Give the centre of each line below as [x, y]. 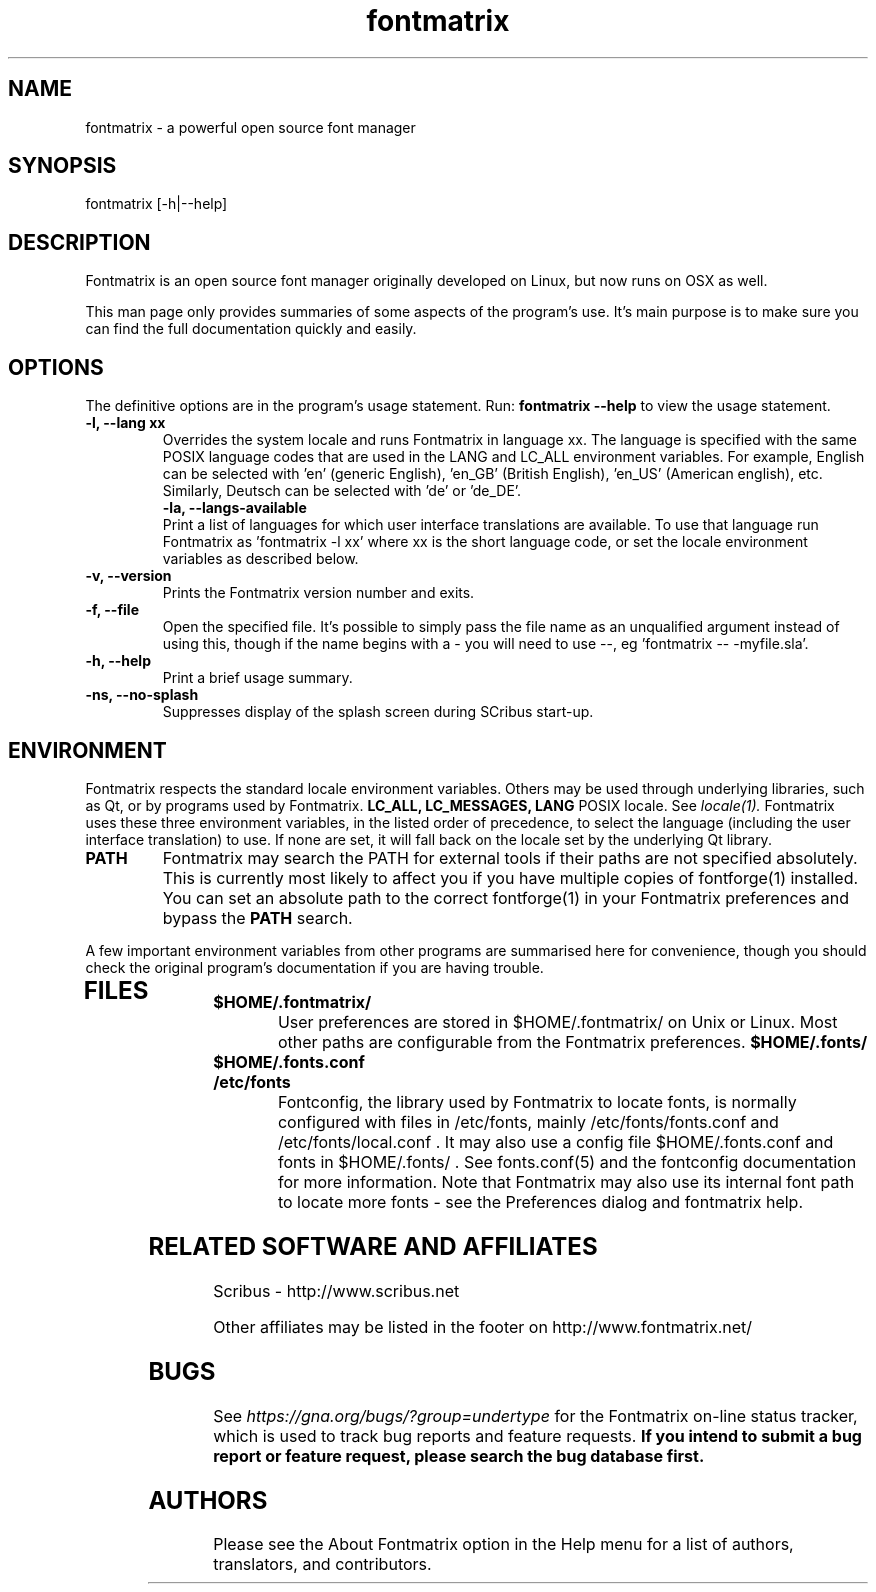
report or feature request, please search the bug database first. [459, 1455]
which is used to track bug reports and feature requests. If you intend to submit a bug [537, 1435]
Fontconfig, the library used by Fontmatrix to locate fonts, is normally [537, 1101]
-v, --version [128, 576]
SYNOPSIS [62, 166]
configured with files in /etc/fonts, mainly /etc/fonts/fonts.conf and [528, 1121]
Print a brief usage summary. [257, 678]
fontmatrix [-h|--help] [156, 204]
